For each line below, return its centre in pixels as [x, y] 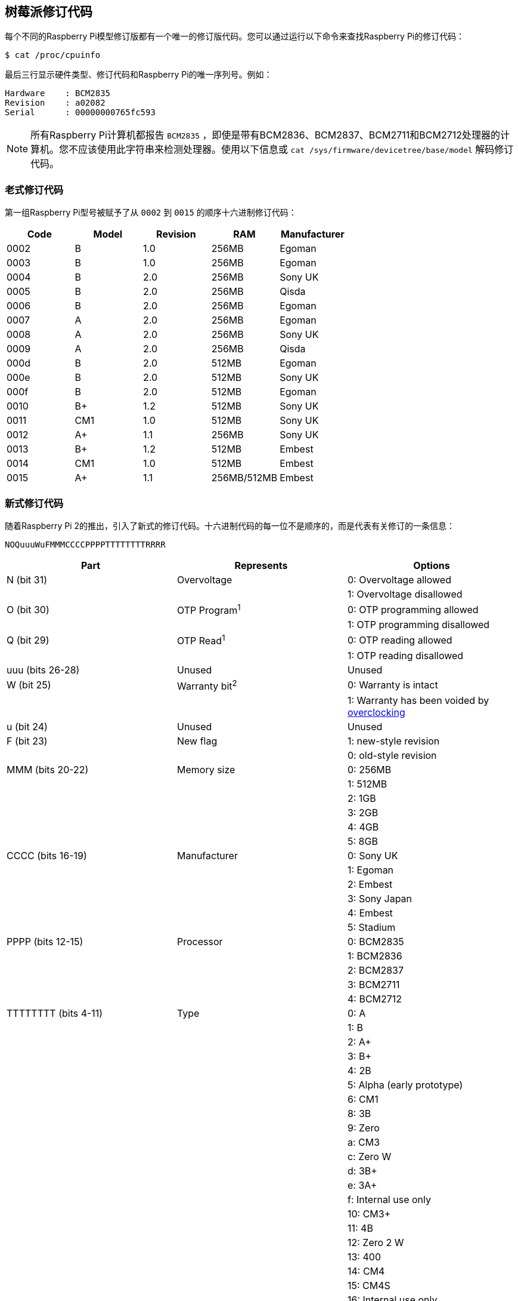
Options [432, 565]
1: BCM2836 [375, 956]
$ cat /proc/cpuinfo [53, 55]
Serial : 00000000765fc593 [80, 113]
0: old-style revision [392, 755]
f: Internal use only [389, 1199]
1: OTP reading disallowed [405, 655]
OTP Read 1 [201, 640]
